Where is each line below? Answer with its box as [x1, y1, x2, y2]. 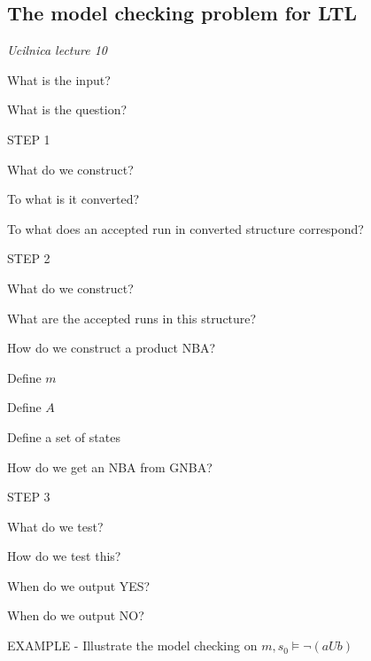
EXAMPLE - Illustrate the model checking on [7, 636, 258, 655]
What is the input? [7, 70, 111, 89]
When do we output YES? [7, 576, 151, 595]
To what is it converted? [7, 190, 140, 208]
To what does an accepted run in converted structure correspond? [7, 219, 364, 237]
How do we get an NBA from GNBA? [7, 457, 213, 476]
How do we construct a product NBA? [7, 338, 216, 357]
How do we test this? [7, 547, 121, 565]
